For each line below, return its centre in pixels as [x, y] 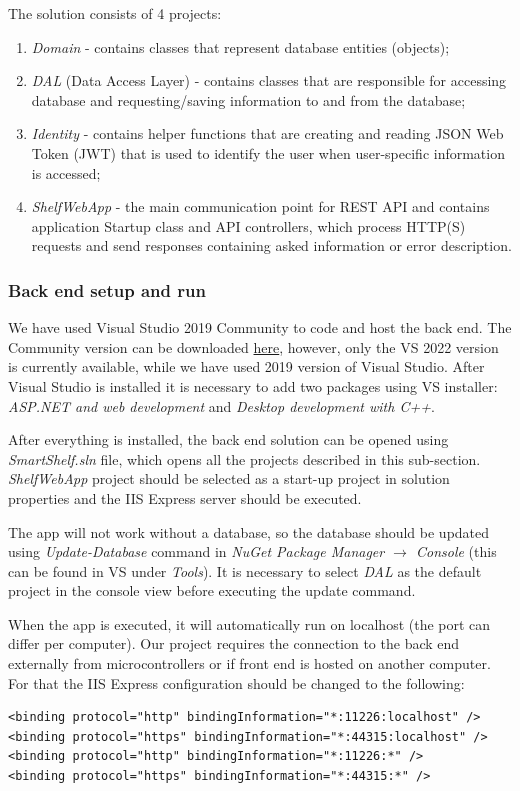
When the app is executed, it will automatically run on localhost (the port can [249, 623]
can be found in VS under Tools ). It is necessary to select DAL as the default [245, 570]
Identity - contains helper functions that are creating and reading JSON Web [267, 133]
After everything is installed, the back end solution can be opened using [228, 439]
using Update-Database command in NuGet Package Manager [196, 551]
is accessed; [66, 172]
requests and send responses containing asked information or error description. [271, 245]
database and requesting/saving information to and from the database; [248, 99]
